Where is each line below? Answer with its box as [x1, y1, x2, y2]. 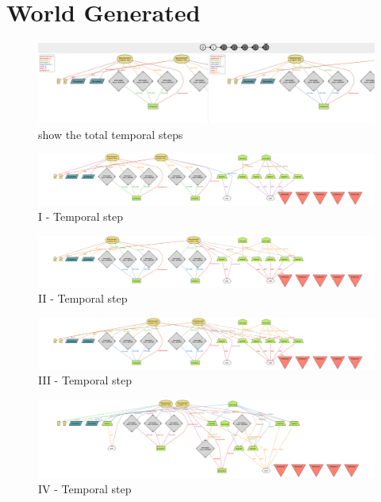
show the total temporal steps [38, 125, 183, 142]
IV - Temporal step [38, 480, 132, 496]
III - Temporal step [38, 372, 132, 388]
